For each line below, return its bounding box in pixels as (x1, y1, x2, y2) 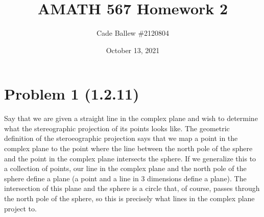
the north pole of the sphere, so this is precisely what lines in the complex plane (4, 193, 255, 203)
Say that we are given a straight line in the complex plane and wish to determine (4, 113, 258, 124)
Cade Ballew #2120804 (96, 28, 170, 38)
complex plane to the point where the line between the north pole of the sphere (4, 143, 253, 154)
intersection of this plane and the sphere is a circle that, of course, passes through (4, 183, 260, 194)
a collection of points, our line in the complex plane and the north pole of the (4, 163, 247, 174)
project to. (4, 203, 37, 213)
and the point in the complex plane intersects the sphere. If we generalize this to (4, 153, 256, 163)
